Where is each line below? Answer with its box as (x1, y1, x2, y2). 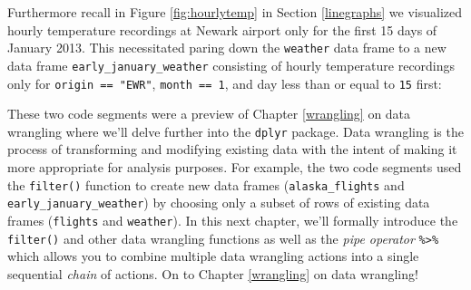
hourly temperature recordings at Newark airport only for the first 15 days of (7, 20, 437, 39)
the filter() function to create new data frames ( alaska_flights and (7, 175, 405, 194)
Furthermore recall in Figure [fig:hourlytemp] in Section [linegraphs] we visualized (7, 3, 463, 21)
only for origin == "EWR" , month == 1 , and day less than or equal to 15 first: (7, 73, 442, 92)
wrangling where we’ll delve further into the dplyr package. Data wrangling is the (7, 121, 464, 140)
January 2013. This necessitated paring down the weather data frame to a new (7, 38, 446, 57)
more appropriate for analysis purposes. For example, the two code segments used (7, 158, 462, 176)
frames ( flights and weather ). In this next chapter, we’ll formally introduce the (7, 210, 458, 229)
